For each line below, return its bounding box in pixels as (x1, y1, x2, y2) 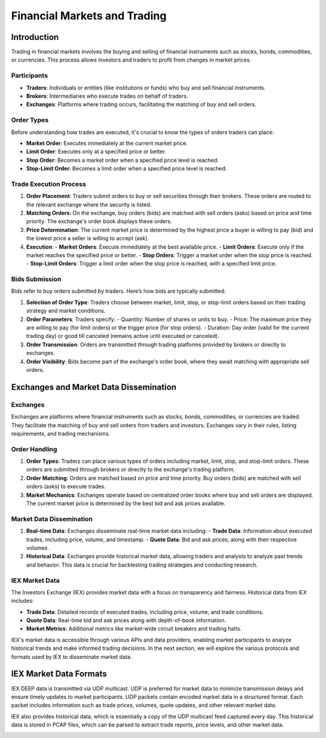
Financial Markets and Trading (11, 9, 167, 22)
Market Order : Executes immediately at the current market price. (26, 139, 188, 147)
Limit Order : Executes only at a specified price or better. (26, 148, 167, 155)
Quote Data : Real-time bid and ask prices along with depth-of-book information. (26, 617, 226, 624)
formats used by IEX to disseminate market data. (11, 653, 132, 660)
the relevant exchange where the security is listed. (26, 201, 152, 208)
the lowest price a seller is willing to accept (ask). (26, 235, 149, 242)
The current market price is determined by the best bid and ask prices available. (26, 500, 226, 507)
